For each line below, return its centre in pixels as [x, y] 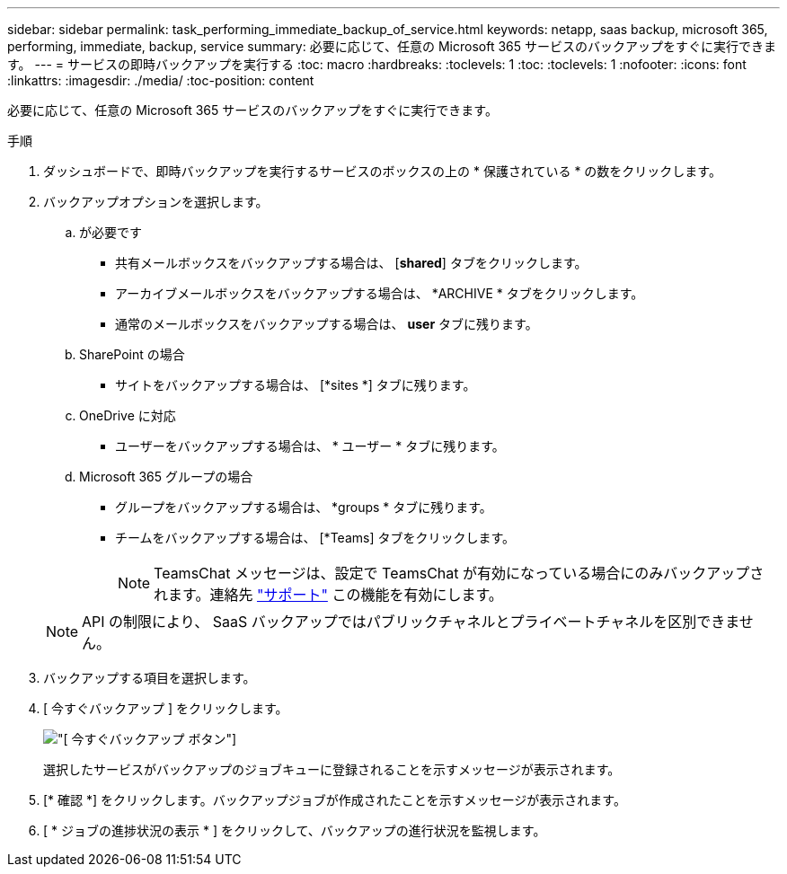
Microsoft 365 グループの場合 [166, 477]
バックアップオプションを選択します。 [156, 202]
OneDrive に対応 [128, 415]
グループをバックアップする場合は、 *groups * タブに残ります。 [304, 507]
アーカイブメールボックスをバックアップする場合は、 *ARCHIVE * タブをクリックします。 [380, 293]
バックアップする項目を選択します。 [150, 678]
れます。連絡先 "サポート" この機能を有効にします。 [328, 595]
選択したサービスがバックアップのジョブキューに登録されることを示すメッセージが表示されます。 [332, 769]
